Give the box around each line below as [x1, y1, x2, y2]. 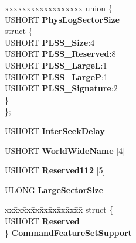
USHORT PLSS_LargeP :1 [5, 70, 108, 83]
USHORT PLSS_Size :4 [5, 36, 95, 48]
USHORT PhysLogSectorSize [5, 13, 120, 25]
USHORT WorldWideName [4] [5, 144, 125, 156]
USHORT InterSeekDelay [5, 124, 105, 136]
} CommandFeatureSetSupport [5, 226, 132, 238]
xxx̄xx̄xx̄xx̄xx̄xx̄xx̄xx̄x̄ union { [5, 2, 113, 13]
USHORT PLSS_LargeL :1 [5, 59, 107, 71]
